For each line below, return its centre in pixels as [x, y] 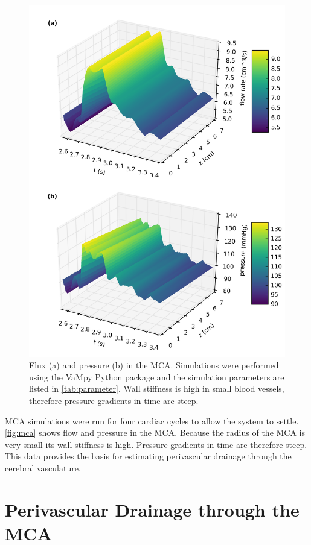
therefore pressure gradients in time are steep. [114, 400]
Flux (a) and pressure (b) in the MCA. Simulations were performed [154, 365]
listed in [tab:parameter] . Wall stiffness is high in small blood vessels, [157, 389]
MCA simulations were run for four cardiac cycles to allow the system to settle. [152, 421]
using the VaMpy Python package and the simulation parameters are [157, 376]
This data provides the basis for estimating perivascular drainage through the [148, 456]
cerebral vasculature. [43, 468]
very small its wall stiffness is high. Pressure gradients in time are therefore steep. [156, 444]
